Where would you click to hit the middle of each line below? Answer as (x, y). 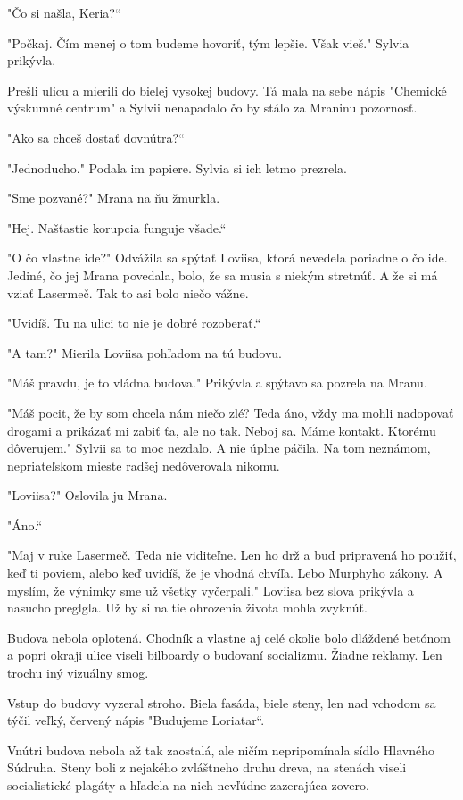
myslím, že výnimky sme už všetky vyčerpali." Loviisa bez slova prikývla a (211, 590)
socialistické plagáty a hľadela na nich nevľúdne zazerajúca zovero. (188, 785)
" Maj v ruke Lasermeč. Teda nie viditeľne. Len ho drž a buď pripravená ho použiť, (232, 555)
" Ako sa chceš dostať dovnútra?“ (96, 137)
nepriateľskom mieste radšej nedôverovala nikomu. (144, 465)
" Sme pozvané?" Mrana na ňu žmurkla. (114, 198)
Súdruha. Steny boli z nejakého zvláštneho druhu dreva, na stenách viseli (207, 767)
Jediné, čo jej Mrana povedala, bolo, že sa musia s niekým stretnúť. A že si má (223, 275)
